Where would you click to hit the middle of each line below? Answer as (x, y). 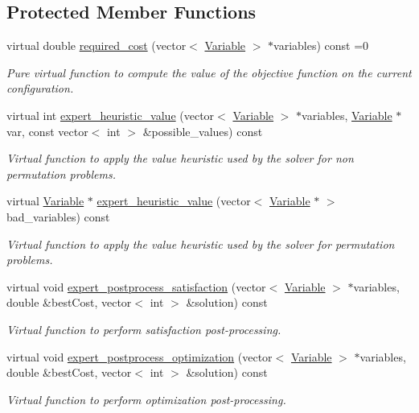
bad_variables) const (58, 216)
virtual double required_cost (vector (97, 45)
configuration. (40, 88)
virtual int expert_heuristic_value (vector (111, 115)
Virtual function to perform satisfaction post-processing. (144, 329)
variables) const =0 (321, 45)
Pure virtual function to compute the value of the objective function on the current (209, 72)
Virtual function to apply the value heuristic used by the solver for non (180, 158)
